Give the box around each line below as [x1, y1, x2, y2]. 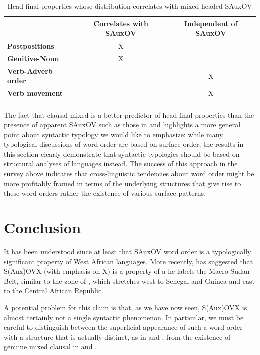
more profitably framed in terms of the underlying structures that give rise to [4, 178, 241, 188]
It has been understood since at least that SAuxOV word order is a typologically [4, 246, 251, 256]
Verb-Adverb [7, 65, 53, 76]
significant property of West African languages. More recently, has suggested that [4, 256, 253, 266]
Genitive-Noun [7, 53, 59, 63]
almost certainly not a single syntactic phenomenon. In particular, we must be [4, 312, 244, 322]
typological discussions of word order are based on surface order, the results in [4, 139, 244, 149]
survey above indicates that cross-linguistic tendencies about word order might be [4, 168, 254, 179]
